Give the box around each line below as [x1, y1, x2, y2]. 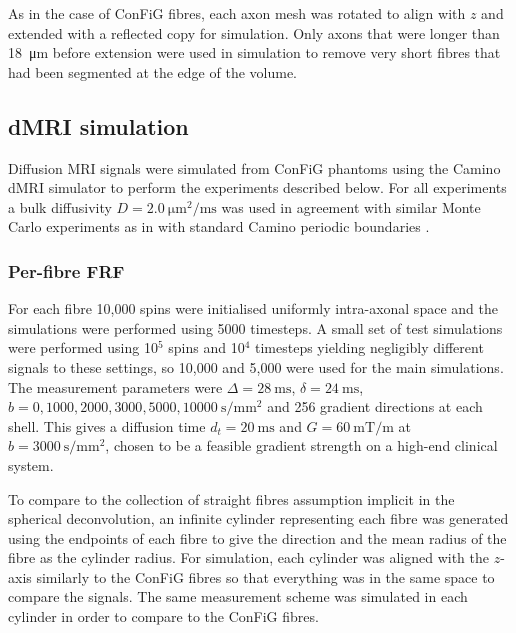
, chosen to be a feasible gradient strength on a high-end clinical [105, 435, 498, 456]
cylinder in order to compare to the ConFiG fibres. [8, 606, 319, 627]
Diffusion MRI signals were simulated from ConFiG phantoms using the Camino [8, 157, 501, 178]
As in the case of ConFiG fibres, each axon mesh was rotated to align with [8, 3, 466, 23]
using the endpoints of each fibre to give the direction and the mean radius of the [8, 527, 507, 548]
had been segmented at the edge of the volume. [8, 61, 297, 82]
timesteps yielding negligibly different [255, 337, 484, 358]
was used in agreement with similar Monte [221, 196, 481, 217]
